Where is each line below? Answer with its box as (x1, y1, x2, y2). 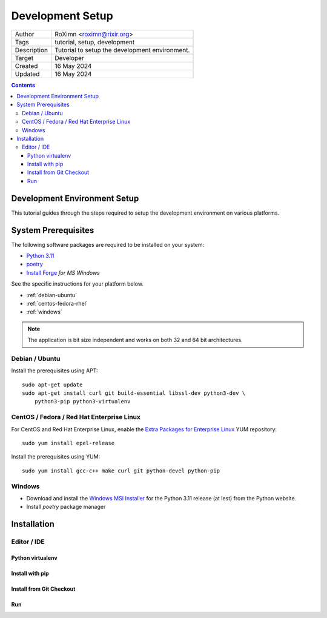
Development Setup (11, 9, 113, 22)
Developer (54, 53, 84, 62)
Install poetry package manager (26, 503, 106, 511)
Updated (15, 70, 40, 78)
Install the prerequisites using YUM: (11, 453, 100, 460)
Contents (11, 81, 36, 89)
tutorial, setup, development (54, 38, 135, 46)
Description (15, 45, 48, 54)
